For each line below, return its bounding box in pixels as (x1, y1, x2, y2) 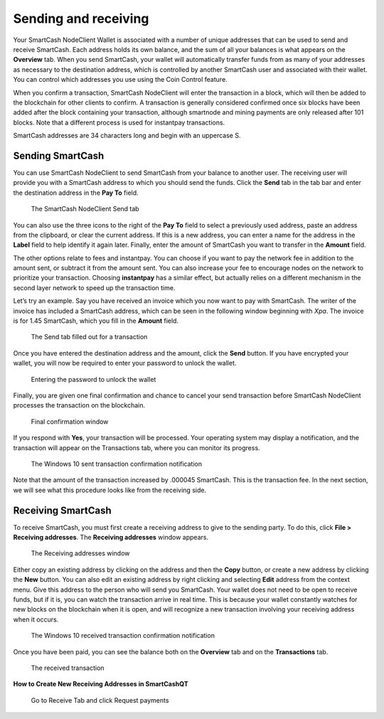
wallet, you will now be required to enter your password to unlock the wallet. (13, 359, 237, 368)
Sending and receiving (13, 11, 149, 26)
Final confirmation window (31, 417, 109, 426)
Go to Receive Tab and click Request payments (31, 696, 169, 704)
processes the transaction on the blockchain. (13, 401, 146, 410)
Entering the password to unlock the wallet (31, 375, 156, 383)
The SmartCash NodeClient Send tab (31, 205, 139, 213)
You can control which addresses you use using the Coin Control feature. (13, 75, 228, 84)
